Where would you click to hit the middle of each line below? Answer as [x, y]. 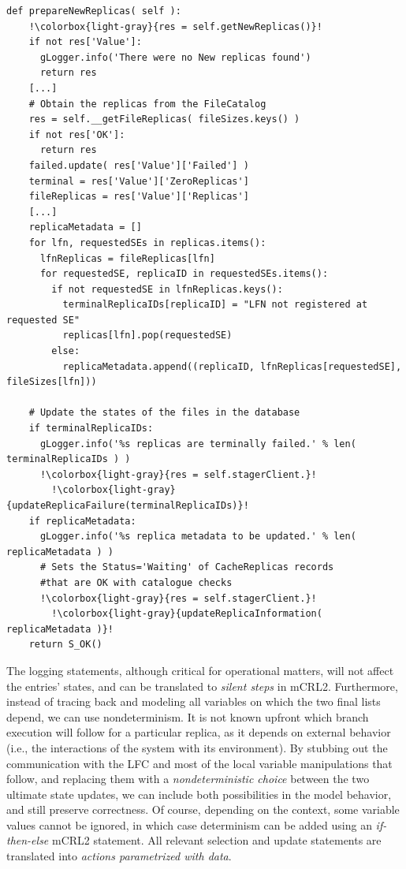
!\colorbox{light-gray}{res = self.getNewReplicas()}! [175, 26]
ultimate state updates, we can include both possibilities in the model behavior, [199, 794]
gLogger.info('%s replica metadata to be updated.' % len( [198, 537]
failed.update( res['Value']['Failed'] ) [139, 165]
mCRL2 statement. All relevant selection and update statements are [216, 840]
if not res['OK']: [77, 134]
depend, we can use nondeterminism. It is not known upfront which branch [188, 716]
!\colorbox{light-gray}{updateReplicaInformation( [187, 614]
